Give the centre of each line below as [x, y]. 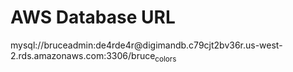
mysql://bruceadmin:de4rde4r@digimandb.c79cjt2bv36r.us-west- [146, 45]
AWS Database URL [93, 17]
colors [165, 59]
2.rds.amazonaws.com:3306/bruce [83, 55]
